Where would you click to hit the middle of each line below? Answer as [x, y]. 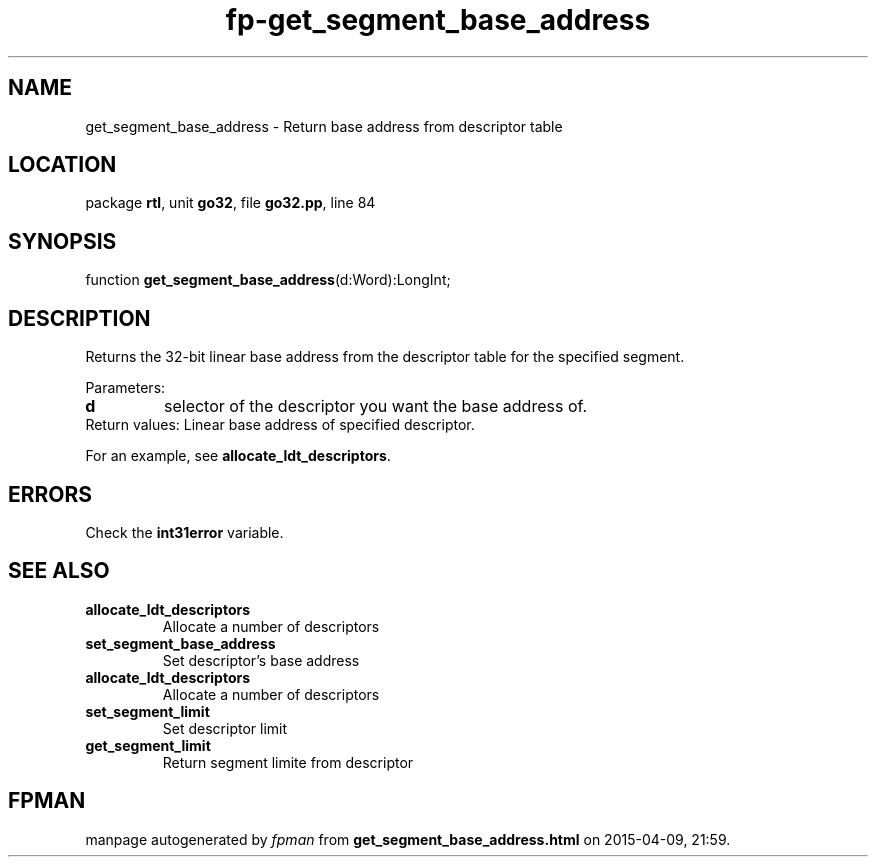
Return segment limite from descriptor [288, 762]
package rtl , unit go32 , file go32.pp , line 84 [230, 203]
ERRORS [50, 494]
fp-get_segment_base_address [438, 20]
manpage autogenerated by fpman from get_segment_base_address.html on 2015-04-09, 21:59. [408, 839]
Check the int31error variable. [184, 532]
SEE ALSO [59, 571]
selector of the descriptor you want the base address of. [375, 406]
